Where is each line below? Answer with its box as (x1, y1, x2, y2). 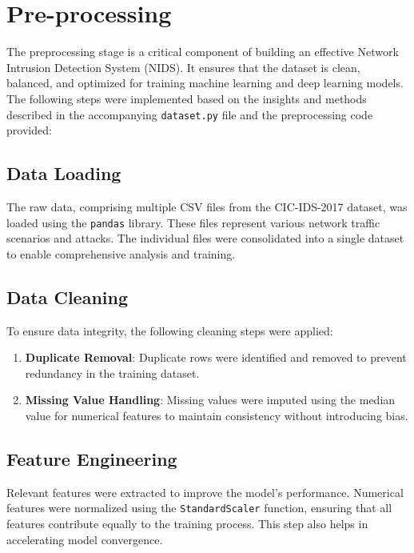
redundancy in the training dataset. (25, 364, 200, 381)
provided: (6, 122, 52, 138)
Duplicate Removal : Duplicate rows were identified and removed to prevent (25, 349, 407, 366)
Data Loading (6, 161, 121, 186)
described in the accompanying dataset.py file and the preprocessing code (6, 106, 373, 122)
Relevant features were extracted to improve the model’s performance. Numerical (6, 483, 404, 500)
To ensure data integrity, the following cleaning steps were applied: (6, 322, 333, 339)
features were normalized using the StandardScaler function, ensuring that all (6, 499, 392, 516)
